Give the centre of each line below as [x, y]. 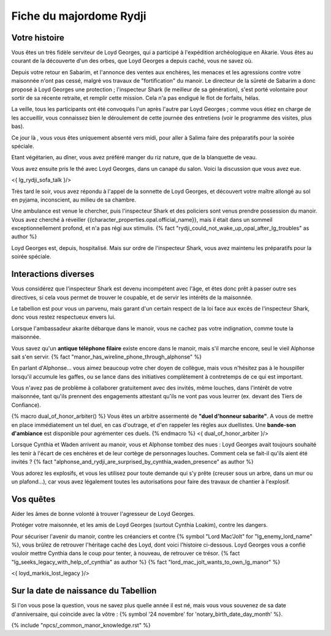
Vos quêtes [33, 499]
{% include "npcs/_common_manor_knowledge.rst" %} [81, 625]
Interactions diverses [53, 274]
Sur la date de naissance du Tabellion [84, 591]
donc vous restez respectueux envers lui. [63, 317]
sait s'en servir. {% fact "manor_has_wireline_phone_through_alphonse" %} [107, 357]
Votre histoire [38, 38]
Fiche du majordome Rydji [79, 16]
